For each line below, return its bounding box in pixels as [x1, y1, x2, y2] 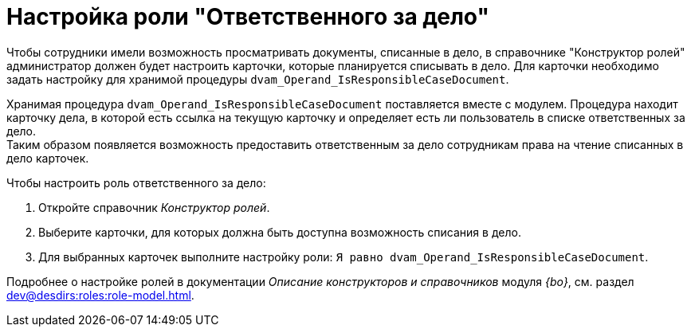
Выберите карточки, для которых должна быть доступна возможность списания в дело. [38, 225, 521, 239]
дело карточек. [6, 151, 89, 165]
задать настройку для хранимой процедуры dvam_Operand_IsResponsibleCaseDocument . [6, 72, 509, 86]
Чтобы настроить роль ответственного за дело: [6, 175, 266, 190]
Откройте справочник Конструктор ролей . [38, 200, 270, 214]
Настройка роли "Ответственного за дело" [6, 3, 489, 30]
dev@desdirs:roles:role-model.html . [6, 288, 194, 302]
